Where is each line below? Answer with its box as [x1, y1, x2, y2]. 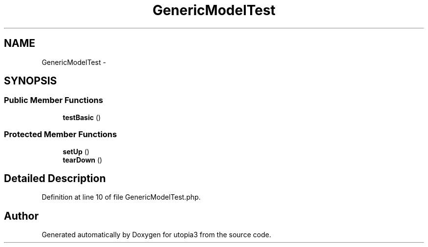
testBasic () [63, 113, 101, 122]
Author [4, 209, 39, 222]
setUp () [63, 147, 89, 156]
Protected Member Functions [4, 129, 117, 140]
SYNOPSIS [4, 75, 57, 87]
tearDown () [63, 155, 103, 164]
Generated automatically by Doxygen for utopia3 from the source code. [42, 230, 271, 239]
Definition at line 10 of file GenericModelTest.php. [42, 193, 201, 202]
